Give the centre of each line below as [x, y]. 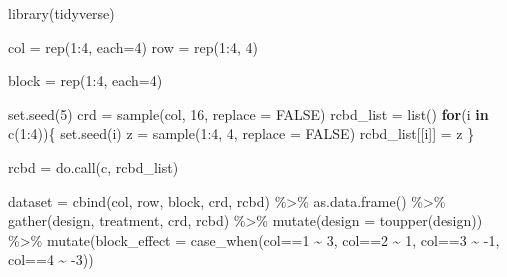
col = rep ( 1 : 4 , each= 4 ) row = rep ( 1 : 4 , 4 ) [133, 46]
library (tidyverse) [61, 13]
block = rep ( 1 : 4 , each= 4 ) [85, 80]
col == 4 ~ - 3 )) [51, 259]
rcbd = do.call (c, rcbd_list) [93, 166]
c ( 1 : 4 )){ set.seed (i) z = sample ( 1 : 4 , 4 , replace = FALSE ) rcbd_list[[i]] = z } [241, 133]
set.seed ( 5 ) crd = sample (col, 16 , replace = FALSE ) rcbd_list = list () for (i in [248, 113]
